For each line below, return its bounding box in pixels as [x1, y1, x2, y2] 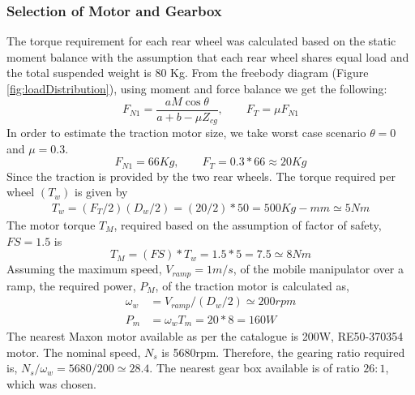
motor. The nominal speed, [6, 343, 141, 360]
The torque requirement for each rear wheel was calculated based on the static [6, 32, 396, 49]
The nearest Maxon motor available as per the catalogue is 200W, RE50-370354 [6, 328, 404, 345]
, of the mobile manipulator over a [233, 260, 404, 277]
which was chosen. [6, 375, 96, 392]
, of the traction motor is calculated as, [155, 277, 349, 294]
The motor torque [6, 216, 96, 233]
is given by [75, 183, 128, 200]
